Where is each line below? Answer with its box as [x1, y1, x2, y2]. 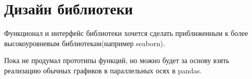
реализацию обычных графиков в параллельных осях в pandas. [4, 65, 202, 75]
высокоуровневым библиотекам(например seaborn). [4, 37, 165, 48]
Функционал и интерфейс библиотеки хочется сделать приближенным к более [4, 28, 248, 38]
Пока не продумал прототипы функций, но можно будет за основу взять [4, 55, 229, 66]
